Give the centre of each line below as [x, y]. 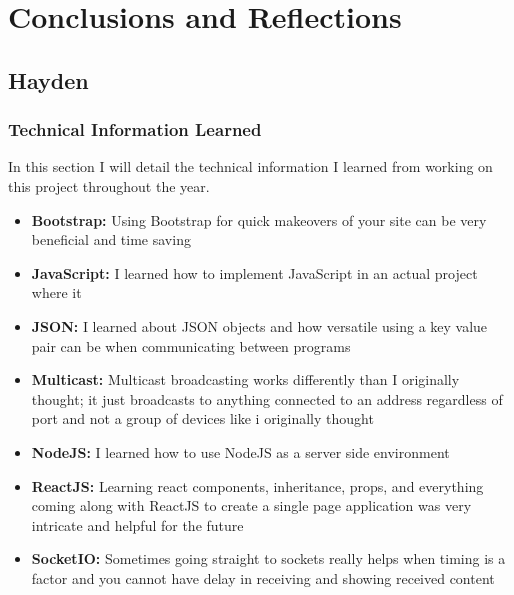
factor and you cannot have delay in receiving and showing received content [263, 577]
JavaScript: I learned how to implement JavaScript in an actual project [254, 272]
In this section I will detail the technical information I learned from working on [250, 166]
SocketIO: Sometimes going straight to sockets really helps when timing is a [268, 558]
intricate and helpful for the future [137, 524]
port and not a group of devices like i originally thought [202, 418]
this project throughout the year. [109, 185]
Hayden [48, 79]
